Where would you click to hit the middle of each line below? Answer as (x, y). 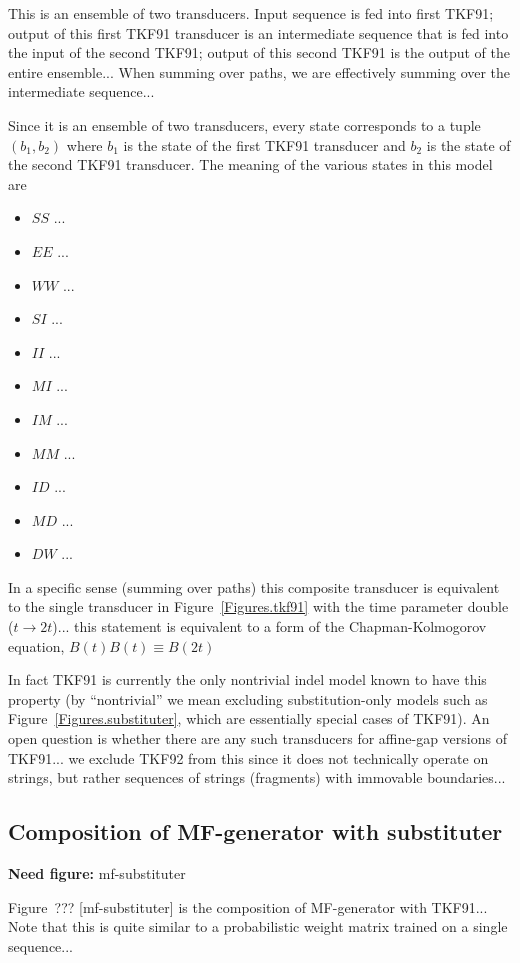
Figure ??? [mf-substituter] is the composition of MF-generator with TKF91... (248, 906)
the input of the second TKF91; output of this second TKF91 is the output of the (259, 52)
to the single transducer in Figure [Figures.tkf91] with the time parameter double (258, 606)
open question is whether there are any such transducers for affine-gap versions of (257, 738)
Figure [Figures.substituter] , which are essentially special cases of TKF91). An (249, 718)
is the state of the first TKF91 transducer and (264, 144)
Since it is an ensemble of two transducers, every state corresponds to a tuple (244, 124)
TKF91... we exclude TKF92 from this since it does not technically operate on (248, 757)
